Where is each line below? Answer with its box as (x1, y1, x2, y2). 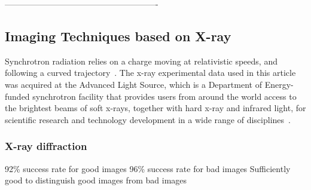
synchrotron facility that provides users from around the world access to (32, 90, 297, 102)
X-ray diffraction (5, 139, 87, 154)
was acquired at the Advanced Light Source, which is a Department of (5, 78, 262, 90)
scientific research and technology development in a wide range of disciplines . (5, 113, 291, 125)
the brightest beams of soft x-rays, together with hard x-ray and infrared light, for (5, 102, 306, 114)
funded (5, 90, 30, 102)
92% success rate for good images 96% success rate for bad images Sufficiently (5, 162, 291, 174)
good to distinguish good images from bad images (5, 174, 187, 186)
